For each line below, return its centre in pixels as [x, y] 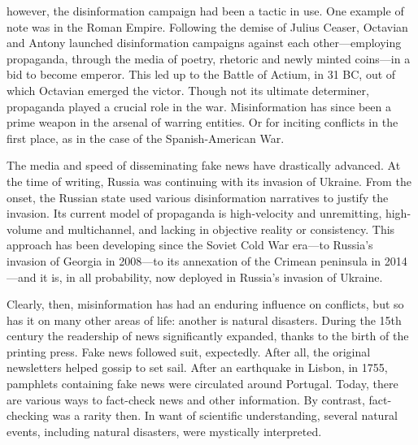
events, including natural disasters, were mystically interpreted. [164, 431]
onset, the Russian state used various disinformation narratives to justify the [198, 197]
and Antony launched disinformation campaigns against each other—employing [204, 43]
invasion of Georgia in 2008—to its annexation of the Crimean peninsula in [194, 260]
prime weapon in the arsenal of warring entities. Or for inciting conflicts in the [202, 122]
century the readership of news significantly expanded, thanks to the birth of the [208, 336]
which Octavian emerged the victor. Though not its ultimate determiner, [188, 90]
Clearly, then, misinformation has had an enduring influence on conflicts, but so [205, 304]
